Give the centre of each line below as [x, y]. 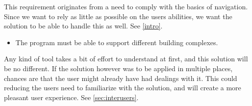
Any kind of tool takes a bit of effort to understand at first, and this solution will [126, 59]
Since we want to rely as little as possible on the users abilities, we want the [118, 16]
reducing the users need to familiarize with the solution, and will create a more [123, 88]
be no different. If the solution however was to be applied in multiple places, [118, 68]
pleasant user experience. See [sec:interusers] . [71, 97]
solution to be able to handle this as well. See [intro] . [83, 26]
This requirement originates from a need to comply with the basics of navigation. [126, 6]
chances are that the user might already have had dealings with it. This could [121, 78]
